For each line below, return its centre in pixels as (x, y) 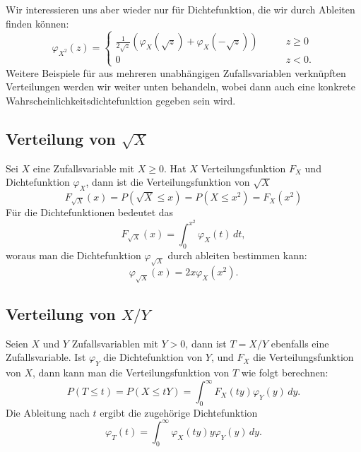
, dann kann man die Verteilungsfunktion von (131, 372)
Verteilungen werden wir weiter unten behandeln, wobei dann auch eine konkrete (180, 87)
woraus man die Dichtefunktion (73, 255)
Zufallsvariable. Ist (46, 357)
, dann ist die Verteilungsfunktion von (168, 182)
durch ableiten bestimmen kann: (237, 255)
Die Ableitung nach (48, 412)
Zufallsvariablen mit (115, 343)
